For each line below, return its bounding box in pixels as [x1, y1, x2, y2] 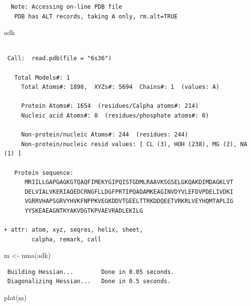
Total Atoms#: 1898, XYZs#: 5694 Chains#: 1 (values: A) [21, 84, 219, 91]
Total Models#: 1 [14, 74, 70, 81]
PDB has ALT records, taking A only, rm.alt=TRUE [14, 13, 178, 20]
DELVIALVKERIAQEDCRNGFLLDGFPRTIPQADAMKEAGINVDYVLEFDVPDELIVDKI [24, 188, 234, 195]
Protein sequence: [14, 169, 74, 176]
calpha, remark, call [32, 236, 101, 243]
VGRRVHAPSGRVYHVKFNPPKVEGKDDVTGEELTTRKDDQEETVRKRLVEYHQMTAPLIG [24, 198, 234, 205]
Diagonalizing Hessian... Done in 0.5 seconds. [7, 278, 171, 285]
